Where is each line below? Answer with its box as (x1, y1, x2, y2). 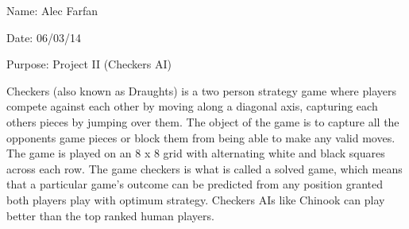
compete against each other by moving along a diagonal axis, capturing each (6, 98, 378, 114)
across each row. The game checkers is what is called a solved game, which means (6, 160, 403, 177)
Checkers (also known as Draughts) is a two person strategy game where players (6, 82, 396, 99)
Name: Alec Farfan (6, 2, 98, 18)
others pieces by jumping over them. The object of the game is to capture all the (6, 113, 399, 130)
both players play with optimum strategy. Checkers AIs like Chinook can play (6, 191, 385, 208)
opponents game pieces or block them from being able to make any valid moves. (6, 129, 395, 146)
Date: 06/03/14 (6, 29, 81, 45)
